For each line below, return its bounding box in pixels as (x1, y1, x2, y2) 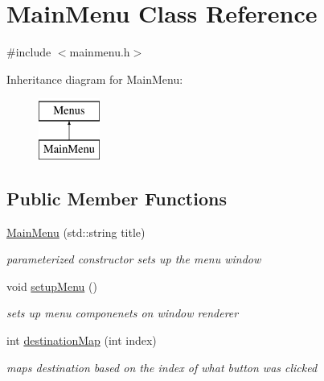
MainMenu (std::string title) (6, 223, 146, 240)
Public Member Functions (6, 185, 227, 210)
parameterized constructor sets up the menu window (6, 251, 261, 267)
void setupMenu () (6, 277, 97, 294)
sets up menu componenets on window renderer (6, 304, 239, 321)
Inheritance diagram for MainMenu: (6, 70, 183, 87)
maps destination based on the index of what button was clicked (6, 358, 318, 375)
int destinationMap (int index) (6, 332, 157, 349)
